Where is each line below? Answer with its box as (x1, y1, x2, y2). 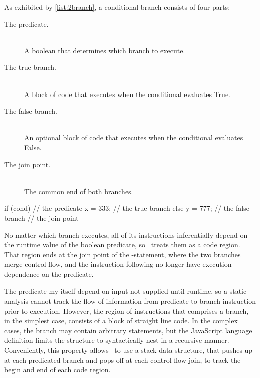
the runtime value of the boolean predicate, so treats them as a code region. (4, 239, 240, 250)
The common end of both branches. (24, 185, 133, 196)
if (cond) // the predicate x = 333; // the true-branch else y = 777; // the (4, 203, 234, 213)
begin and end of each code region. (4, 364, 111, 375)
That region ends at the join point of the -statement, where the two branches (4, 249, 241, 259)
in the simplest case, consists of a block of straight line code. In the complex (4, 315, 238, 326)
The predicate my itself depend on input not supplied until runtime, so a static (4, 286, 247, 296)
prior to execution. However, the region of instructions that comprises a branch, (4, 305, 249, 316)
